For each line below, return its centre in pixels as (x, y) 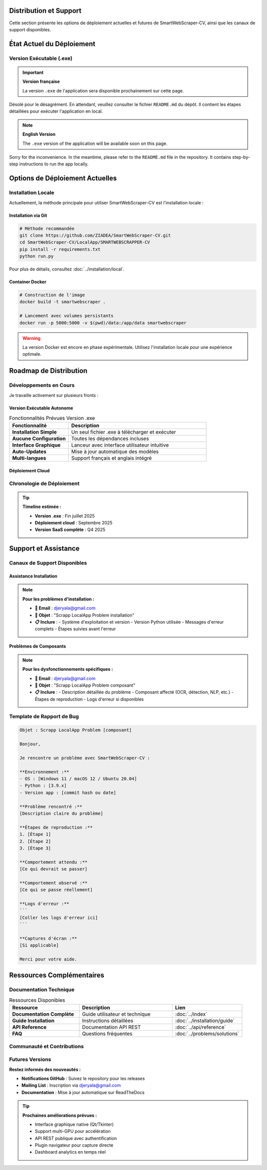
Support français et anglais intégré (111, 458)
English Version (39, 134)
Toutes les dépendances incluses (110, 439)
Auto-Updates (29, 452)
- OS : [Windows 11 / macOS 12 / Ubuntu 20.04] (78, 779)
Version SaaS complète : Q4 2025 (70, 530)
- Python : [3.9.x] (43, 786)
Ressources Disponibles (37, 1000)
